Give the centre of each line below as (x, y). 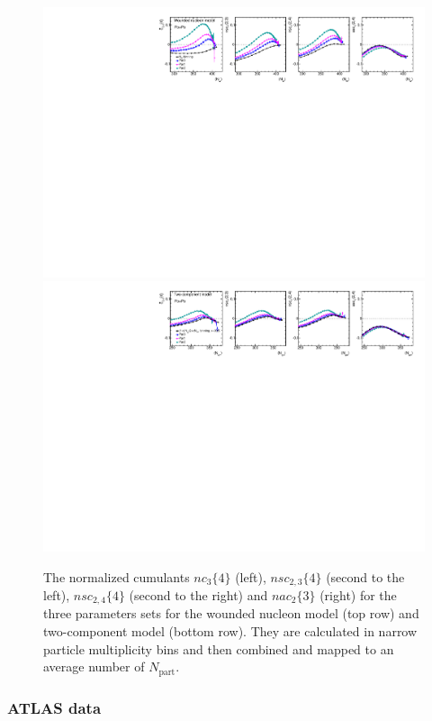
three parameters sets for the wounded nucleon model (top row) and (231, 613)
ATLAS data (54, 707)
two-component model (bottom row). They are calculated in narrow (230, 631)
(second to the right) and (198, 594)
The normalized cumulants (117, 576)
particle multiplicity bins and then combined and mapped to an (219, 648)
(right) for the (358, 594)
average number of (94, 666)
